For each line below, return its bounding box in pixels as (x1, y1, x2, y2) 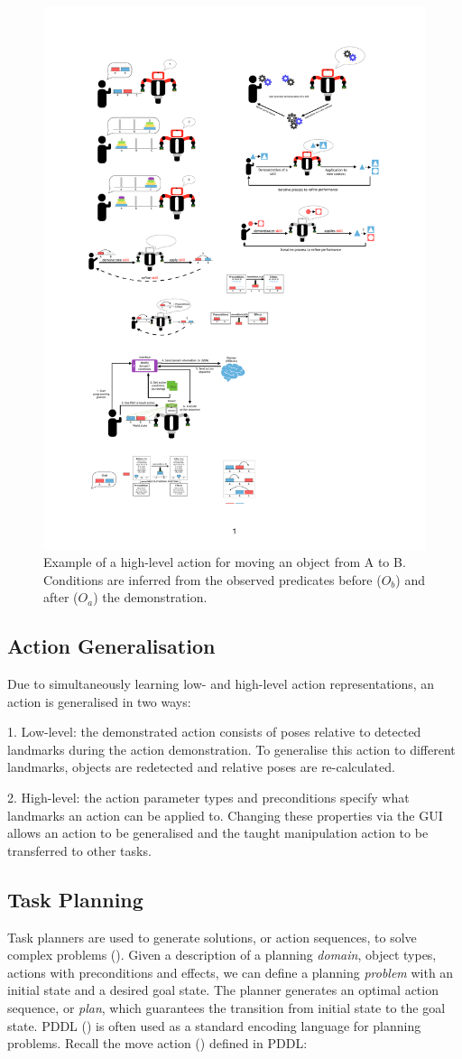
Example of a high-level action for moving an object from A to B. (43, 553, 406, 571)
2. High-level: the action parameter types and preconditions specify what (7, 788, 410, 807)
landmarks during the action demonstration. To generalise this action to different (7, 739, 456, 758)
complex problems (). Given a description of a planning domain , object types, (7, 945, 437, 964)
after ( (43, 588, 79, 607)
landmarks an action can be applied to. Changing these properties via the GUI (7, 805, 443, 824)
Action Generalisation (7, 632, 216, 660)
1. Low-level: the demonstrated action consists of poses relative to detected (7, 722, 421, 741)
